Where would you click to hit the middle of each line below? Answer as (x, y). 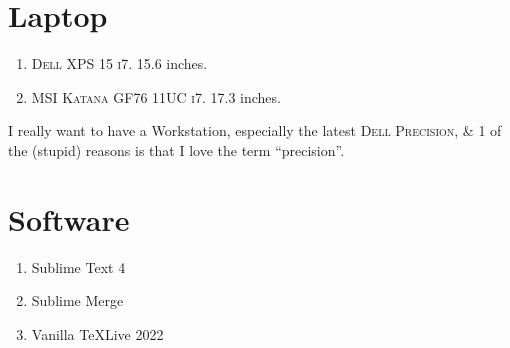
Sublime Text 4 (78, 266)
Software (69, 218)
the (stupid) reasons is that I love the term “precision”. (176, 149)
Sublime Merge (77, 300)
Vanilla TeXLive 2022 (97, 333)
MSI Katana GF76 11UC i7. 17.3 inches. (156, 96)
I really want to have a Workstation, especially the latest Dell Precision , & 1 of (255, 130)
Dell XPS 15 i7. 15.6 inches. (119, 63)
